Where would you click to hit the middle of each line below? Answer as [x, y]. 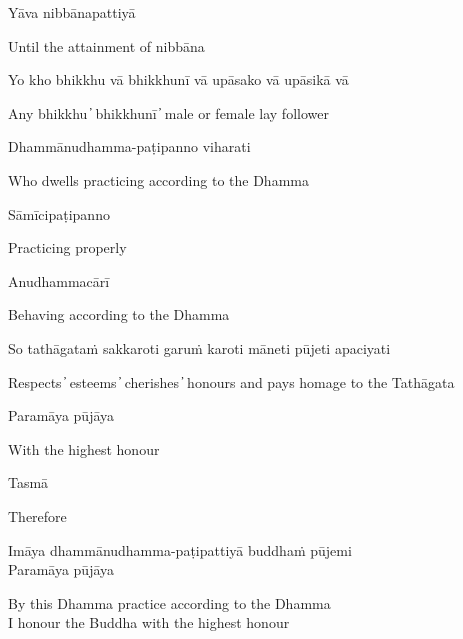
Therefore [37, 515]
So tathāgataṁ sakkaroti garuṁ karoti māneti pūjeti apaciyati [199, 347]
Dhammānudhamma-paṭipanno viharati [129, 146]
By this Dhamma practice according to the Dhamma [169, 602]
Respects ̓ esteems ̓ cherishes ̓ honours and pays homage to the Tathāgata [231, 381]
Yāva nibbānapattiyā [72, 12]
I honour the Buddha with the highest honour [149, 622]
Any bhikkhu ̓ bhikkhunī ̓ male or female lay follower [168, 112]
